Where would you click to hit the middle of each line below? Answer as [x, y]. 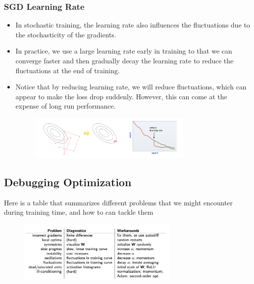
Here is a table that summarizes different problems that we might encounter [118, 202]
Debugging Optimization [68, 182]
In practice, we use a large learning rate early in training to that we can [124, 51]
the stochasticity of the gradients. [66, 34]
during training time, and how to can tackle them [79, 212]
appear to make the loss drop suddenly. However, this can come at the [121, 96]
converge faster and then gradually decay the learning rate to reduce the [125, 60]
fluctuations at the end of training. [68, 70]
